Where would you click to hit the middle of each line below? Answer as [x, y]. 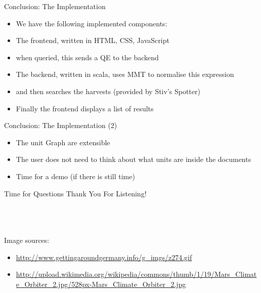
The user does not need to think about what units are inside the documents [134, 159]
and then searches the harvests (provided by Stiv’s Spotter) [108, 91]
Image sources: [27, 240]
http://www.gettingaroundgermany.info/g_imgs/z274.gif [104, 257]
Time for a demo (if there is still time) [75, 176]
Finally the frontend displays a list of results [85, 108]
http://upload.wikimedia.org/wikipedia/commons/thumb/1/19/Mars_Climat [136, 274]
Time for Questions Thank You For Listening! [75, 193]
